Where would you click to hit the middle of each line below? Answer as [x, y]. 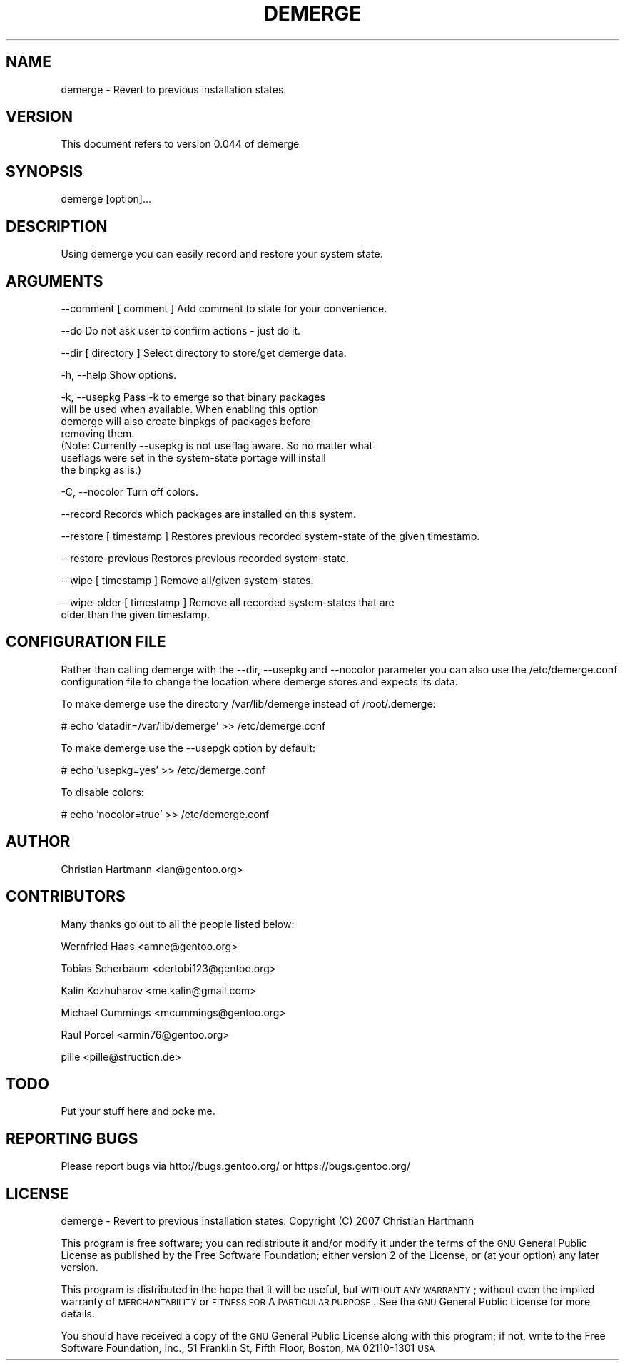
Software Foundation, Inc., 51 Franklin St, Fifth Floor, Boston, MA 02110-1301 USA [248, 1348]
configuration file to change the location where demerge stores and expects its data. [259, 681]
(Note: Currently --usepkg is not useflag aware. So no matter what [217, 445]
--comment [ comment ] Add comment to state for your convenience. [224, 308]
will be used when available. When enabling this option [190, 409]
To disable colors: [102, 792]
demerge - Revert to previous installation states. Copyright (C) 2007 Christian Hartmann [268, 1221]
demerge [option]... [106, 199]
